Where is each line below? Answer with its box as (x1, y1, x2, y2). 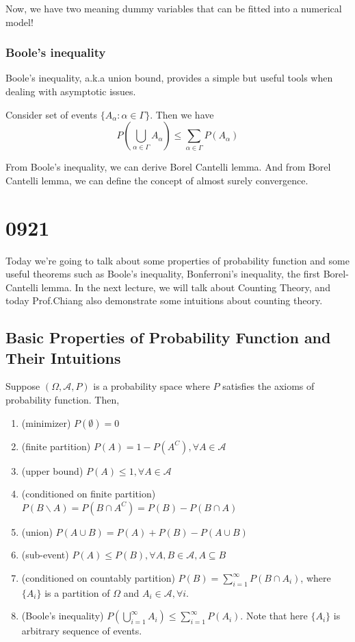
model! (5, 14, 34, 29)
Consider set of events (5, 107, 98, 121)
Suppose (5, 379, 40, 393)
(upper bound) (21, 463, 83, 478)
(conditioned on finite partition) (21, 486, 156, 501)
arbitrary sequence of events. (21, 624, 142, 638)
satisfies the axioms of (222, 379, 315, 393)
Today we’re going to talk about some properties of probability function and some (5, 253, 350, 267)
